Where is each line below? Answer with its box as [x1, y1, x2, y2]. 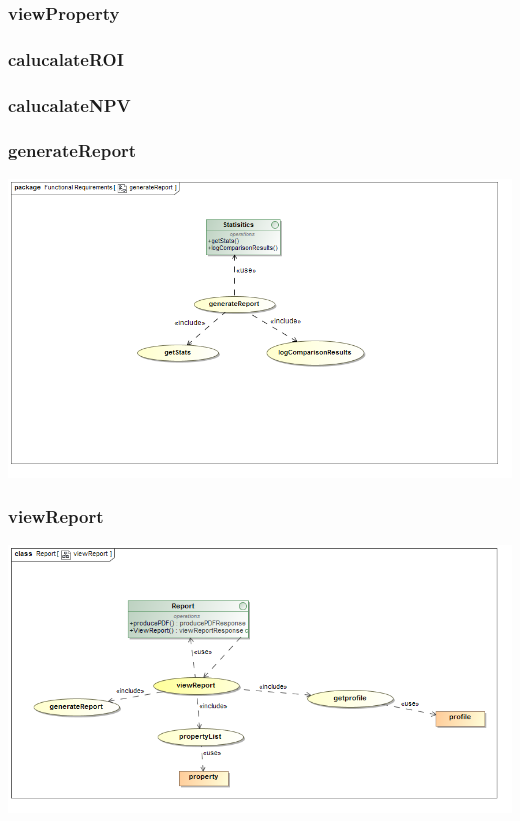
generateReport [8, 138, 137, 163]
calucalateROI [8, 46, 124, 71]
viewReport [8, 504, 104, 529]
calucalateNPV [8, 92, 131, 117]
